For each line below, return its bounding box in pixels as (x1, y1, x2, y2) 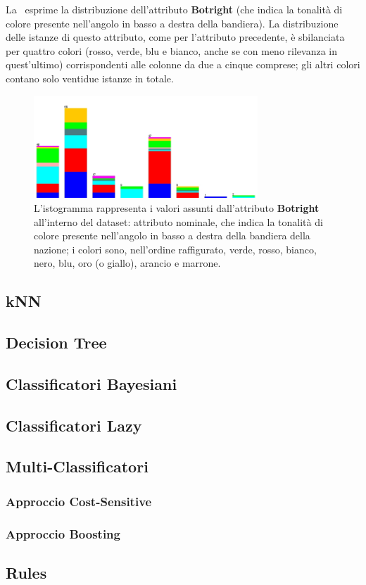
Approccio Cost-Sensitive (6, 492, 152, 510)
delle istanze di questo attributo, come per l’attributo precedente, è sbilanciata (6, 30, 345, 44)
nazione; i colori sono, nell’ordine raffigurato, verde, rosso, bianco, (34, 241, 317, 256)
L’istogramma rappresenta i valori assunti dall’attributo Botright (34, 200, 320, 215)
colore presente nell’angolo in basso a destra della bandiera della (34, 228, 310, 243)
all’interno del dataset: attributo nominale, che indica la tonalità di (34, 214, 323, 229)
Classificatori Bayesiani (6, 372, 177, 394)
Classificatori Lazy (6, 414, 142, 436)
